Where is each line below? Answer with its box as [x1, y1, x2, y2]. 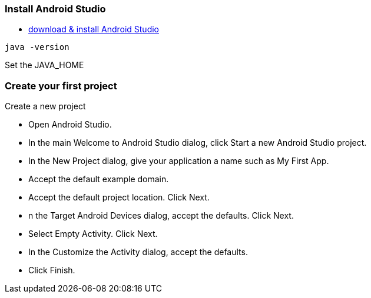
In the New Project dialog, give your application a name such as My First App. [28, 156, 329, 166]
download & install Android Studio [28, 24, 160, 35]
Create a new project [5, 101, 86, 112]
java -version [5, 42, 69, 52]
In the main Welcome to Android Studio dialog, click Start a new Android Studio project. [28, 138, 367, 148]
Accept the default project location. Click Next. [28, 192, 210, 203]
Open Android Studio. [28, 119, 112, 130]
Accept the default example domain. [28, 174, 169, 185]
